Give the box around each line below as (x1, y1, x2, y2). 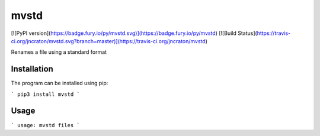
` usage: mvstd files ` (11, 122, 80, 128)
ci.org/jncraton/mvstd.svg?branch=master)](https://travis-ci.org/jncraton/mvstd (11, 37, 206, 44)
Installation (11, 64, 53, 74)
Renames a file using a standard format (11, 48, 107, 56)
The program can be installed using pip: (11, 80, 108, 87)
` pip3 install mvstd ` (11, 90, 80, 98)
